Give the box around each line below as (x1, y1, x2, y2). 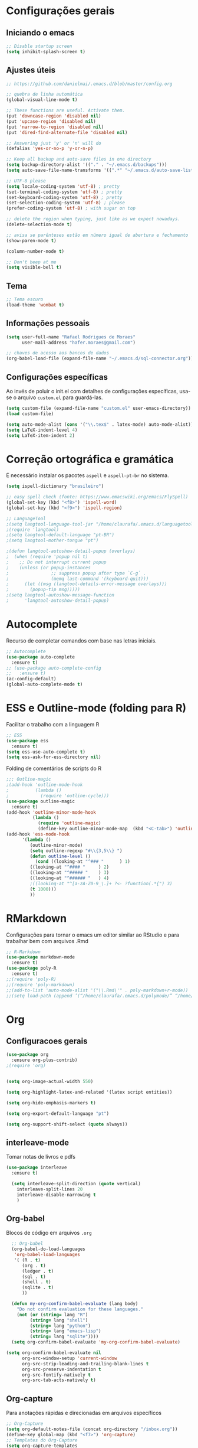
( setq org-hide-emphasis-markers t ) (6, 1100, 96, 1105)
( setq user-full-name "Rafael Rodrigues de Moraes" (6, 334, 136, 340)
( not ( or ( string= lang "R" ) (16, 1312, 88, 1317)
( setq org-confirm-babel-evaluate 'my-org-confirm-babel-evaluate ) (11, 1339, 181, 1345)
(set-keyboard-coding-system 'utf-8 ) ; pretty (6, 194, 123, 200)
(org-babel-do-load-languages (11, 1246, 85, 1253)
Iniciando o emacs (6, 28, 75, 38)
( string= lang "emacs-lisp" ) (29, 1328, 101, 1334)
